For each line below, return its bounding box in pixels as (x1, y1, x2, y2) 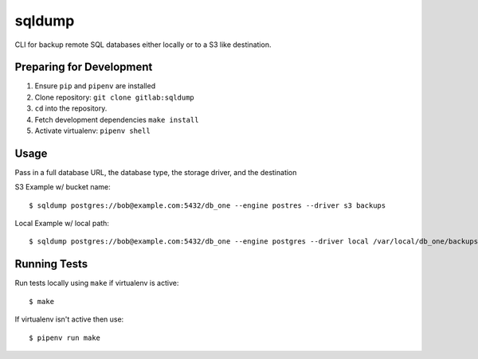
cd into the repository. (34, 103, 108, 113)
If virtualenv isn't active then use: (14, 314, 124, 324)
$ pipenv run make (29, 333, 101, 342)
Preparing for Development (14, 60, 153, 74)
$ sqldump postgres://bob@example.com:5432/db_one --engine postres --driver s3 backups (29, 201, 386, 210)
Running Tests (14, 257, 88, 271)
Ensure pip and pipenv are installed (34, 81, 155, 91)
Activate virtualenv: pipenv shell (34, 126, 151, 135)
